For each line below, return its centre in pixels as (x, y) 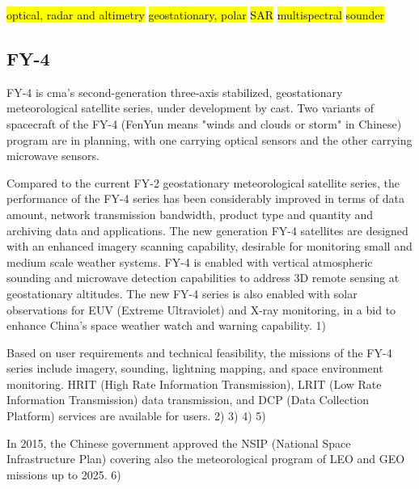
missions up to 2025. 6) (64, 474)
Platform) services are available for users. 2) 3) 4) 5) (136, 416)
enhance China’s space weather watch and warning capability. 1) (166, 325)
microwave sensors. (53, 156)
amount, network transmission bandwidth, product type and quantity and (190, 214)
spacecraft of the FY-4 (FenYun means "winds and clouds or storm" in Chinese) (204, 123)
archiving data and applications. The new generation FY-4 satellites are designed (207, 230)
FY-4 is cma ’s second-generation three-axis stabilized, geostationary (175, 92)
